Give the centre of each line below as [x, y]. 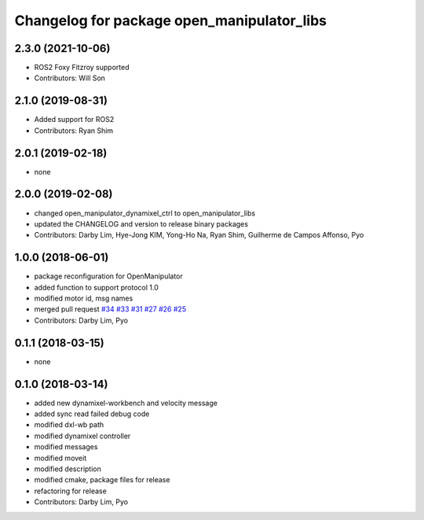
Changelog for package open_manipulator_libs [171, 20]
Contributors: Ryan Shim [74, 131]
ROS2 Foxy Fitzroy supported [82, 68]
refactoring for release [71, 491]
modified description [68, 469]
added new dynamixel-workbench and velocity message [126, 403]
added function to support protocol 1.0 [96, 287]
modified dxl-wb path [69, 425]
